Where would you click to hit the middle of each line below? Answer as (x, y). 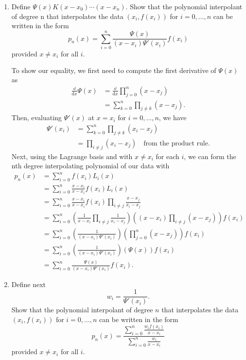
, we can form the (210, 156)
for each (167, 156)
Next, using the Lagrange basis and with (72, 156)
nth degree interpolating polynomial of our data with (90, 166)
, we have (173, 117)
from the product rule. (177, 143)
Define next (28, 284)
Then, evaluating (36, 117)
